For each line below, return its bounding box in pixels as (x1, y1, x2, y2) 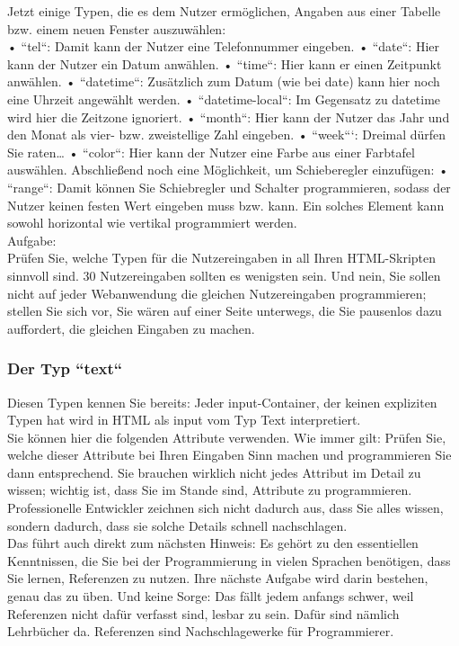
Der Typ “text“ (7, 357, 123, 380)
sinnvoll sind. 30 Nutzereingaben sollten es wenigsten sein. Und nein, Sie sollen (7, 265, 441, 284)
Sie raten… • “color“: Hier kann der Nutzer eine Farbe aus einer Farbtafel (7, 142, 415, 161)
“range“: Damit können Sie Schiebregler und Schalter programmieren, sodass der (7, 177, 451, 196)
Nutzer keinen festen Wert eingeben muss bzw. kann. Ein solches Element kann (7, 195, 445, 214)
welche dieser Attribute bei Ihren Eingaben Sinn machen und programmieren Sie (7, 445, 452, 464)
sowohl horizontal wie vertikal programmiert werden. (7, 213, 297, 232)
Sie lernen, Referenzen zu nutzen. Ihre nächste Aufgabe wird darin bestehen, (7, 569, 428, 588)
